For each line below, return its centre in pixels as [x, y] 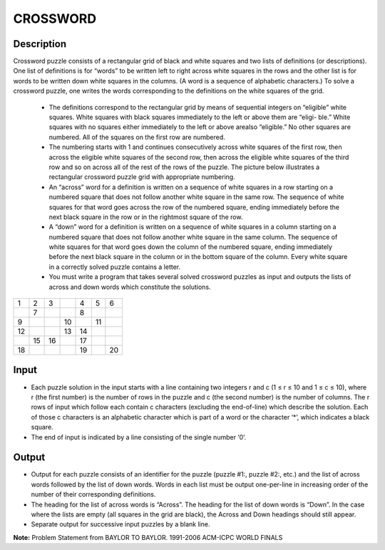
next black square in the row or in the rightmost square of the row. [146, 217]
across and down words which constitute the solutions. [130, 287]
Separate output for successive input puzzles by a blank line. [120, 524]
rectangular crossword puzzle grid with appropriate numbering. [142, 177]
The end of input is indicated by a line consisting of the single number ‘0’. [139, 437]
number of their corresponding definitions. [93, 494]
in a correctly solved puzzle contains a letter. [115, 267]
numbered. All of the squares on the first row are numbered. [137, 137]
